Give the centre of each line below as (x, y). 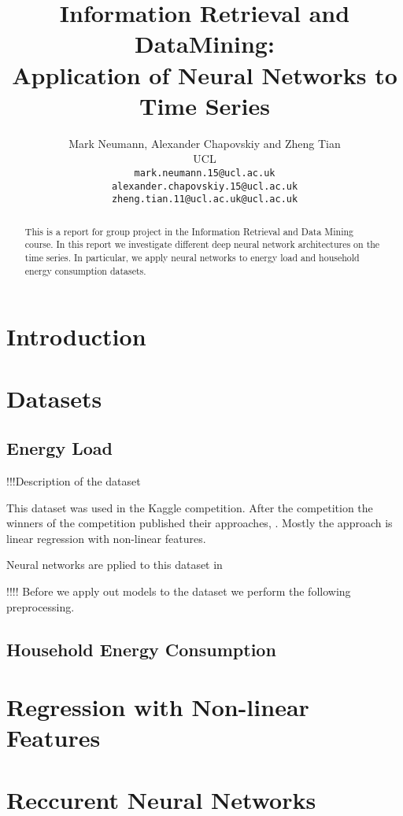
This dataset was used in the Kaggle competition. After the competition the (190, 507)
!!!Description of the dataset (74, 481)
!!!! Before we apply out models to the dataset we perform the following (179, 591)
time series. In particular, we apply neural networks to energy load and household (192, 257)
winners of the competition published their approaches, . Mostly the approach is (200, 523)
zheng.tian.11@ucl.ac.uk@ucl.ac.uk (205, 199)
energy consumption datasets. (85, 270)
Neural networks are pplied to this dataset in (115, 565)
